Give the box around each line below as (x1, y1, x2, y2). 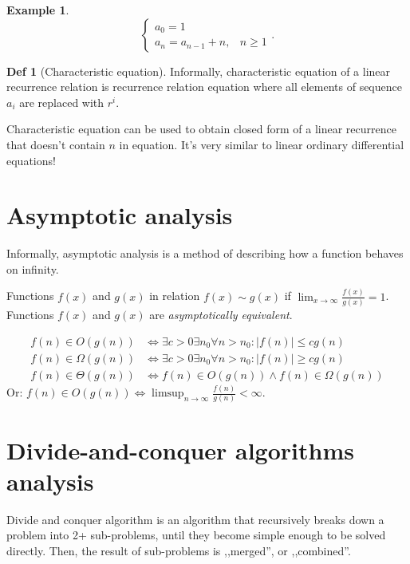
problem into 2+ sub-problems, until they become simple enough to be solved (6, 527, 386, 543)
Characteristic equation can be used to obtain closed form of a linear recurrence (6, 120, 396, 137)
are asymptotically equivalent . (149, 306, 293, 323)
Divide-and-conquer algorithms (6, 433, 354, 466)
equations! (6, 152, 56, 168)
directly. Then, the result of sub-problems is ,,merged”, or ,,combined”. (6, 542, 351, 558)
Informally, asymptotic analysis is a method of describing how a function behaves (6, 245, 404, 262)
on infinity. (6, 260, 59, 277)
